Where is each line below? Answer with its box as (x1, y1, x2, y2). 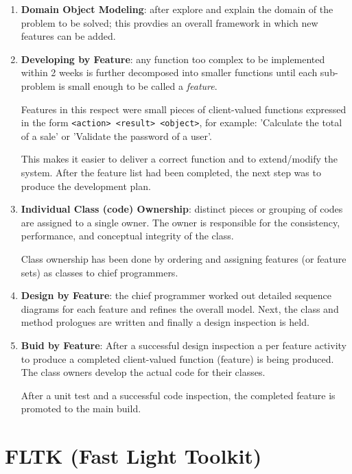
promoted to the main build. (21, 401, 141, 416)
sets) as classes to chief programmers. (21, 265, 178, 279)
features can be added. (21, 29, 116, 43)
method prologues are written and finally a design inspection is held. (21, 315, 309, 329)
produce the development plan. (21, 178, 151, 193)
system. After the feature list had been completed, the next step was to (21, 165, 321, 179)
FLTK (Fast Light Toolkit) (5, 442, 262, 470)
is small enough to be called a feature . (58, 78, 218, 93)
